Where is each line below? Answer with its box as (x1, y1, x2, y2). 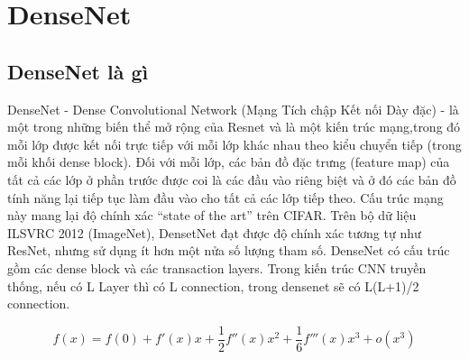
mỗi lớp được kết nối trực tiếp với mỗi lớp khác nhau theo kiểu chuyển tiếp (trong (7, 134, 462, 153)
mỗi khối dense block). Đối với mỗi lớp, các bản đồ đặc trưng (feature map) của (7, 152, 450, 171)
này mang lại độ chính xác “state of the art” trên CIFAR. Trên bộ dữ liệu (7, 206, 417, 225)
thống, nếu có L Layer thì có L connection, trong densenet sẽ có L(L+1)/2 (7, 276, 419, 295)
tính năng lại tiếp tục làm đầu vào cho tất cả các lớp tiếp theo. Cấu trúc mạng (7, 188, 444, 207)
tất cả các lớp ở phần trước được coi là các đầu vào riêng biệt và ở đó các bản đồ (7, 170, 456, 189)
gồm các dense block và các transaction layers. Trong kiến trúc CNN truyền (7, 258, 427, 277)
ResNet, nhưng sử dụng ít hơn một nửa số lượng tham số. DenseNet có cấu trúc (7, 241, 450, 260)
